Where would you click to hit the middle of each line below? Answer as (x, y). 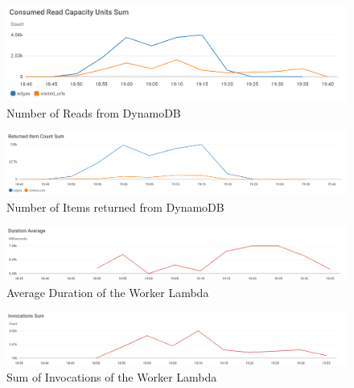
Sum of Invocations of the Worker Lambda (112, 377)
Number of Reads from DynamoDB (94, 112)
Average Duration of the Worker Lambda (108, 292)
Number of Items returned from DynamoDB (115, 206)
